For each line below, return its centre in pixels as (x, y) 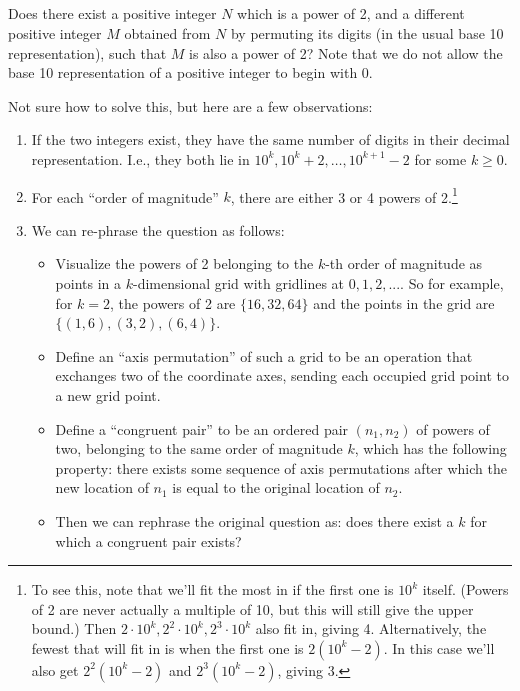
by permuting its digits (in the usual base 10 (367, 32)
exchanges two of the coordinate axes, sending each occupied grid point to (282, 375)
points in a (88, 282)
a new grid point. (108, 394)
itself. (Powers (465, 589)
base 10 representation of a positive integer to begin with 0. (190, 72)
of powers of (453, 428)
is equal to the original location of (276, 487)
